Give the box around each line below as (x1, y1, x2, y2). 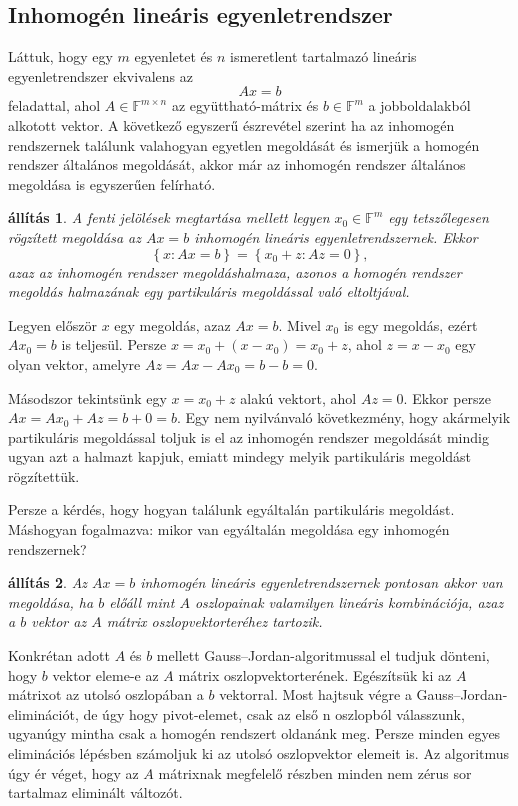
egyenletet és (134, 46, 213, 67)
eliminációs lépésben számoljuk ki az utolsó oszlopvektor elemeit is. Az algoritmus (8, 743, 510, 764)
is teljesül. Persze (61, 334, 167, 355)
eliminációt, (8, 703, 79, 724)
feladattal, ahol (8, 95, 101, 116)
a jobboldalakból (368, 95, 471, 116)
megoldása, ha (8, 591, 94, 612)
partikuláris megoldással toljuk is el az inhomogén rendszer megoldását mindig (8, 426, 489, 447)
